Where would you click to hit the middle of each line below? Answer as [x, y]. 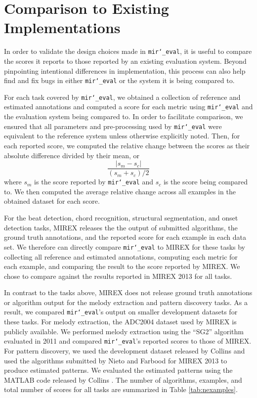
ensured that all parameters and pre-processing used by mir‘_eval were [113, 126]
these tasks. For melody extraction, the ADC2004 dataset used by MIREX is [120, 322]
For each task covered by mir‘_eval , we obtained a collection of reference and [122, 97]
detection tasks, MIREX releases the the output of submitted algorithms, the [121, 227]
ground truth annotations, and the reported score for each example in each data [125, 237]
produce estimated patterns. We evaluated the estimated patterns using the [118, 370]
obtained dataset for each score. [52, 201]
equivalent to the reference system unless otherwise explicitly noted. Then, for [122, 136]
